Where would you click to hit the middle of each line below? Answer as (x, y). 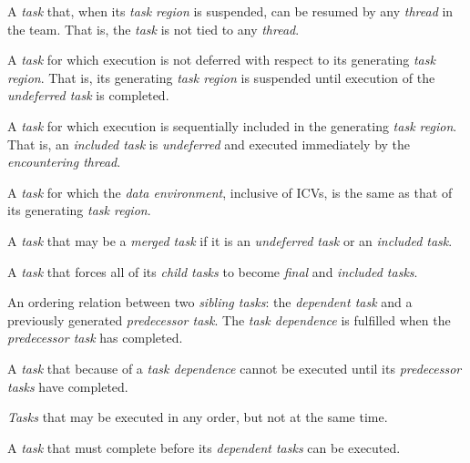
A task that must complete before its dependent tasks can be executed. (204, 447)
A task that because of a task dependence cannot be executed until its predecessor (235, 368)
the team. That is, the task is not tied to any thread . (153, 29)
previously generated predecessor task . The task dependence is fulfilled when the (229, 319)
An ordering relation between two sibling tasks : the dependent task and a (210, 302)
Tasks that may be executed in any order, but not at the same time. (198, 417)
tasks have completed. (68, 386)
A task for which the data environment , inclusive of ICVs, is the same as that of (230, 192)
